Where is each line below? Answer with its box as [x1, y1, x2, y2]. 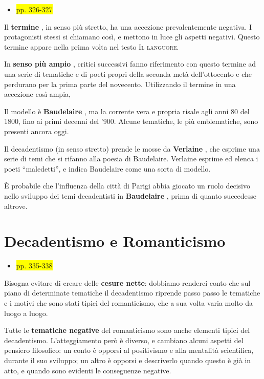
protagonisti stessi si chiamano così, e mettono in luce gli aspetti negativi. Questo [4, 31, 260, 42]
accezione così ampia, [4, 89, 71, 99]
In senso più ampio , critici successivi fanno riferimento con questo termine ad [4, 58, 256, 69]
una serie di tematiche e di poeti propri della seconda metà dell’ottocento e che [4, 68, 252, 79]
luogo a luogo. [4, 307, 48, 318]
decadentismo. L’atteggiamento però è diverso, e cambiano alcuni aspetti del [4, 334, 244, 345]
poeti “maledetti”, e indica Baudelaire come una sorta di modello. [4, 163, 211, 174]
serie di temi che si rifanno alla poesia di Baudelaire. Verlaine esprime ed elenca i [4, 153, 258, 164]
